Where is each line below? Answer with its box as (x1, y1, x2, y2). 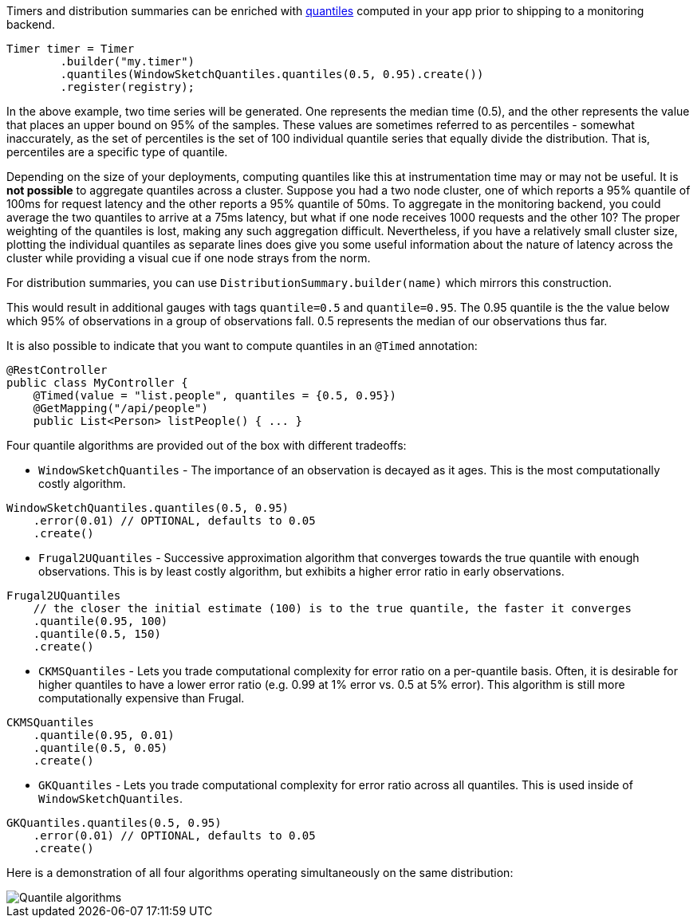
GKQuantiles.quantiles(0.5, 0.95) (6, 816, 222, 829)
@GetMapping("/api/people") (33, 402, 208, 415)
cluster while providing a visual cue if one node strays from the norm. (6, 251, 371, 265)
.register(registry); (60, 81, 195, 93)
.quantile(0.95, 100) (33, 615, 168, 627)
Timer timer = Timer (6, 42, 135, 55)
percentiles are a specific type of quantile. (6, 145, 228, 159)
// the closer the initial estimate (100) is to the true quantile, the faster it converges (33, 602, 632, 615)
